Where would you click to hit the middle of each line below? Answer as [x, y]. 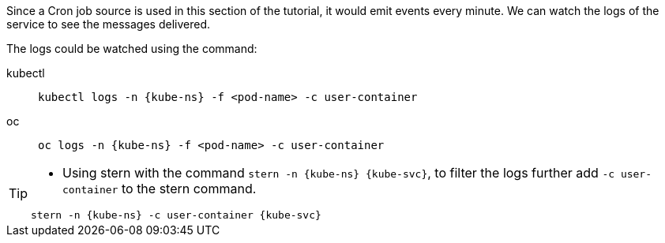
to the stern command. [189, 189]
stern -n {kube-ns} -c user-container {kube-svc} [176, 215]
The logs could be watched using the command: [132, 49]
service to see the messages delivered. [109, 24]
